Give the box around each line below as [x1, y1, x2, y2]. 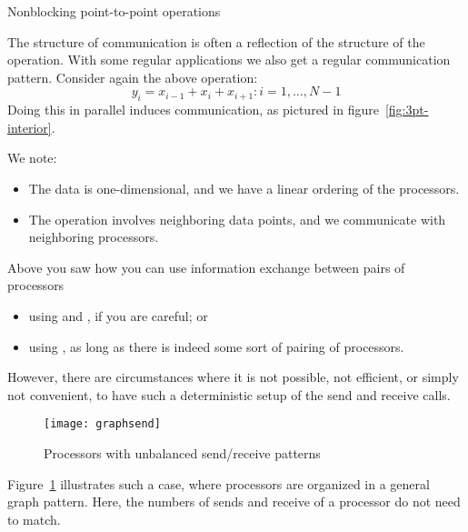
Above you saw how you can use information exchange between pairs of [7, 257, 405, 276]
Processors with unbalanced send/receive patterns [44, 443, 321, 462]
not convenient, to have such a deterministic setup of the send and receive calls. [7, 385, 451, 404]
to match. [7, 509, 61, 528]
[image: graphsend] [44, 417, 161, 431]
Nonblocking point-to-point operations [7, 2, 221, 20]
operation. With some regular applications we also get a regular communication [7, 50, 451, 69]
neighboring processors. [28, 227, 159, 246]
